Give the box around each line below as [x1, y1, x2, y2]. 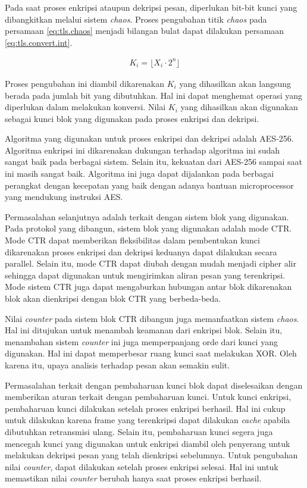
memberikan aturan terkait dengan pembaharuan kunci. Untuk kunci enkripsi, [5, 390, 292, 403]
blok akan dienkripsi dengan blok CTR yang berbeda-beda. [5, 292, 221, 304]
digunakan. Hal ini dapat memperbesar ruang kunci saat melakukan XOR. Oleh [5, 347, 297, 359]
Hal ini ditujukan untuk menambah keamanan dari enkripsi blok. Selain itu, [5, 324, 283, 336]
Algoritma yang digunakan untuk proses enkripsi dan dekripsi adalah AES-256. [5, 132, 294, 145]
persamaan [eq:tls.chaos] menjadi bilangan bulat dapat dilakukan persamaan [5, 24, 284, 37]
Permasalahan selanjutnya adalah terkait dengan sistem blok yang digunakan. [5, 210, 289, 223]
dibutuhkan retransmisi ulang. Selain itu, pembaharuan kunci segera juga [5, 425, 273, 437]
